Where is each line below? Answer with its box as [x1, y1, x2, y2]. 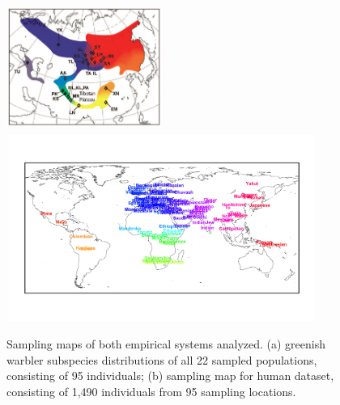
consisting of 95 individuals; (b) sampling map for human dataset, [6, 367, 334, 384]
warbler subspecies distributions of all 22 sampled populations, [6, 351, 317, 368]
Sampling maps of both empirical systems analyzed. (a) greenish [6, 335, 326, 352]
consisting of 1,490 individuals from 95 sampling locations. [6, 382, 296, 399]
